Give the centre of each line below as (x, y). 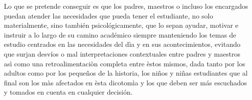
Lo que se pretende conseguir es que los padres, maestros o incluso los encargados (126, 6)
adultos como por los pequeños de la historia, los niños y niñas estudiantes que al (126, 73)
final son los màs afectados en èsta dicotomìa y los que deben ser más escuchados (126, 82)
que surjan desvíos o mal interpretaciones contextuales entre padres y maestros (122, 53)
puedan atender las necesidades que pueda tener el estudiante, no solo (109, 15)
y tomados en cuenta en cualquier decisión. (68, 92)
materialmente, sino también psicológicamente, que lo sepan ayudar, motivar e (121, 25)
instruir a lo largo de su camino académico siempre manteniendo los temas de (120, 34)
